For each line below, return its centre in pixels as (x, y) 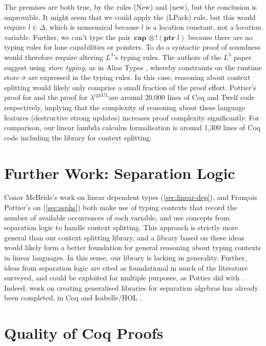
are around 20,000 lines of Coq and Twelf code (182, 97)
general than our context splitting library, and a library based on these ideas (124, 237)
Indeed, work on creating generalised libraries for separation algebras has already (131, 287)
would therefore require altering (54, 57)
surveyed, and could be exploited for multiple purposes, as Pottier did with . (124, 278)
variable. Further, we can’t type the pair (67, 37)
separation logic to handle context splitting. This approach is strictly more (121, 227)
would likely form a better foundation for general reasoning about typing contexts (132, 247)
